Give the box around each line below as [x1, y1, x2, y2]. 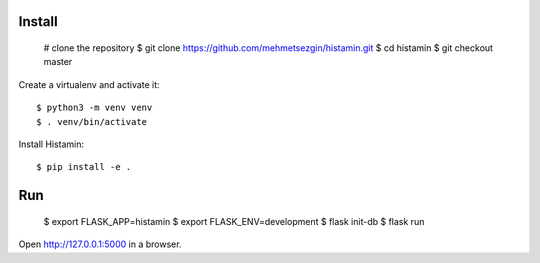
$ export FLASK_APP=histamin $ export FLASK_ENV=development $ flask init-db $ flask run [43, 215, 425, 227]
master [43, 56, 73, 68]
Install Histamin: [18, 138, 85, 150]
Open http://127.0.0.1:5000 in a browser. [18, 238, 182, 250]
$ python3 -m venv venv [36, 102, 153, 114]
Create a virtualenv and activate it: [18, 78, 160, 90]
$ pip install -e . [36, 161, 132, 173]
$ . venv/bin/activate [36, 116, 148, 127]
